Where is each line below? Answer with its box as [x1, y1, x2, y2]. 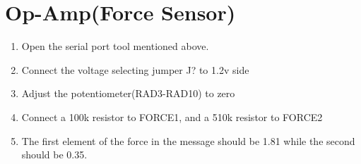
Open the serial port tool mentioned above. [21, 39, 209, 53]
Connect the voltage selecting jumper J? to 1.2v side [21, 62, 249, 77]
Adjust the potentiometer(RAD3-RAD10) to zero [21, 86, 235, 101]
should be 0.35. [21, 147, 88, 162]
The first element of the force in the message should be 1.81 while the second [21, 133, 355, 148]
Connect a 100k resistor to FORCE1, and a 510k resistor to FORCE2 [21, 109, 323, 124]
